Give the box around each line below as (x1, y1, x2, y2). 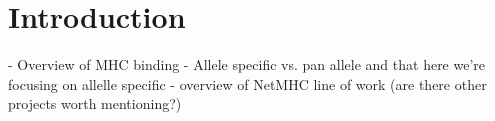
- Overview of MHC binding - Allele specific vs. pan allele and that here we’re (8, 54, 486, 75)
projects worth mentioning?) (8, 93, 182, 114)
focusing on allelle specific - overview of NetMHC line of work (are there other (8, 73, 487, 94)
